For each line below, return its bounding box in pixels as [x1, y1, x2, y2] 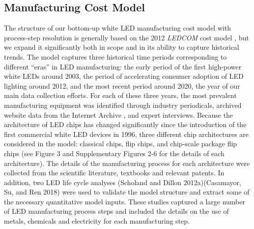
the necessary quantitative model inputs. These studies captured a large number [4, 196, 245, 206]
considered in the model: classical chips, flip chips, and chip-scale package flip [4, 138, 237, 149]
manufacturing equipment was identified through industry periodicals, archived [4, 99, 242, 110]
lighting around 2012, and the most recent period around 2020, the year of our [4, 80, 240, 91]
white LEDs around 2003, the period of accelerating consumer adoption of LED [4, 71, 244, 81]
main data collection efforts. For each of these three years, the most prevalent [4, 90, 237, 100]
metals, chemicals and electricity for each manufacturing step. [4, 216, 190, 226]
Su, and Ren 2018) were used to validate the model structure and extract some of [4, 187, 250, 197]
